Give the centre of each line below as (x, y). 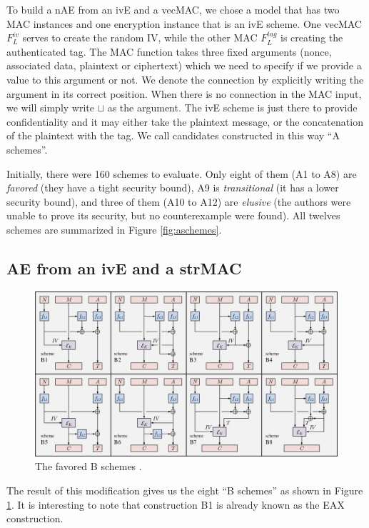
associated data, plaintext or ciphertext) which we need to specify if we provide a (184, 65)
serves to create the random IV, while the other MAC (140, 38)
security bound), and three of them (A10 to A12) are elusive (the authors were (179, 201)
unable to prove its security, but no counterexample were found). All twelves (173, 215)
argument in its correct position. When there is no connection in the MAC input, (184, 93)
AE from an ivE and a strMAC (124, 268)
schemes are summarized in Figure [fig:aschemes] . (114, 229)
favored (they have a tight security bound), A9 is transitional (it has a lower (173, 188)
